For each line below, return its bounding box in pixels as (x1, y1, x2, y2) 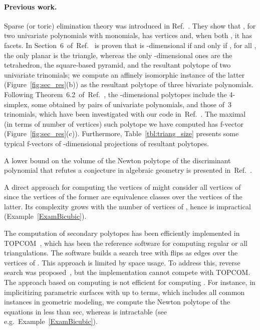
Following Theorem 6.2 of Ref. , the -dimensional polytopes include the (4, 89, 227, 99)
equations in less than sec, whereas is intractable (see (4, 306, 167, 316)
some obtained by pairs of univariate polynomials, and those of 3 (31, 99, 231, 109)
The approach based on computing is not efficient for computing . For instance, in (4, 277, 255, 287)
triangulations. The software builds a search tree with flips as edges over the (4, 247, 238, 258)
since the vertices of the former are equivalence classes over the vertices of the (4, 191, 242, 202)
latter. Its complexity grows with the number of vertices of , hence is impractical (4, 201, 251, 211)
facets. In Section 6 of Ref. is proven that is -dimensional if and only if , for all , (4, 40, 256, 50)
